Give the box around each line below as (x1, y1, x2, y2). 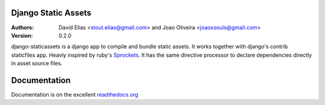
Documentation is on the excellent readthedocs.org (11, 91, 138, 98)
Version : (11, 32, 33, 39)
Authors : (11, 24, 34, 31)
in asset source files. (11, 60, 63, 67)
